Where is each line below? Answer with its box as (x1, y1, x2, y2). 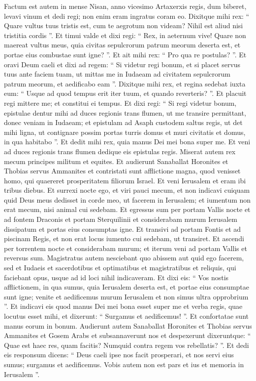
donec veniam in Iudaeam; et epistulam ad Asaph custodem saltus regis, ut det (4, 117, 243, 127)
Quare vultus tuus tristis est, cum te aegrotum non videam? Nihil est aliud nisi (4, 20, 243, 31)
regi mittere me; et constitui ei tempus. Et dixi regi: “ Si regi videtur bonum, (4, 97, 237, 108)
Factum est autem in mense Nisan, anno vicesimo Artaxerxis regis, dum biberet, (4, 1, 247, 11)
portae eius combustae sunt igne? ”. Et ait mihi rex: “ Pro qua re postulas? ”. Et (4, 49, 247, 59)
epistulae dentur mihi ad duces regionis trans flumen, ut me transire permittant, (4, 107, 246, 118)
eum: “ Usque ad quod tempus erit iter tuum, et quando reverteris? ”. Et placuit (4, 88, 247, 98)
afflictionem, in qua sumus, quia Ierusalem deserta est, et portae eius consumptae (4, 282, 249, 292)
